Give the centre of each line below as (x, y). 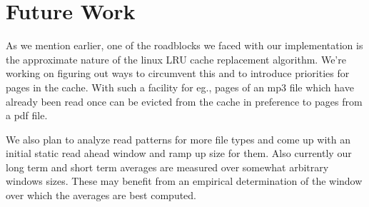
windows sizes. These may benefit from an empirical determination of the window (184, 181)
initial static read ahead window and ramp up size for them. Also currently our (179, 153)
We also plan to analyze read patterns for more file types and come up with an (178, 139)
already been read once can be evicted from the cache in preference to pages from (184, 101)
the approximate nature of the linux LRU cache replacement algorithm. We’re (176, 59)
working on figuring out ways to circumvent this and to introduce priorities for (178, 73)
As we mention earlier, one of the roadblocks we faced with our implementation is (184, 45)
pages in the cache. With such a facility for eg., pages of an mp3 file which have (180, 87)
